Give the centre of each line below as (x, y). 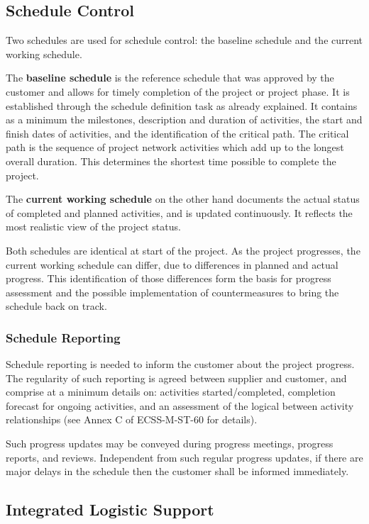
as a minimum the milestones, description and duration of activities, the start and (184, 119)
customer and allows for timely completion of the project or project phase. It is (178, 91)
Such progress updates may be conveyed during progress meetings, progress (170, 444)
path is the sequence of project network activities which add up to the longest (175, 147)
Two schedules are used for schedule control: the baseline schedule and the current (184, 40)
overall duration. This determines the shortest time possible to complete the (171, 161)
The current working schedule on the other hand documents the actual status (183, 199)
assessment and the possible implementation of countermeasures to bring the (172, 292)
